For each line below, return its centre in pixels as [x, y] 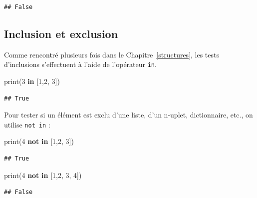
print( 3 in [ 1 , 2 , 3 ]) [32, 81]
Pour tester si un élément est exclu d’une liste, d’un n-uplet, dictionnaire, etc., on [128, 115]
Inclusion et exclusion [61, 33]
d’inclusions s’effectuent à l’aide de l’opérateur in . [80, 64]
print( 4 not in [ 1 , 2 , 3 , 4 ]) [43, 175]
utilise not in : [27, 124]
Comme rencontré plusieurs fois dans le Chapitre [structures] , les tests [112, 54]
